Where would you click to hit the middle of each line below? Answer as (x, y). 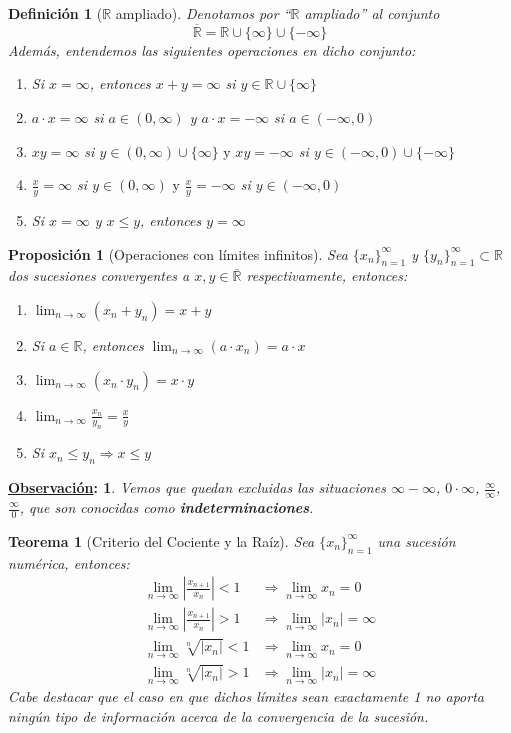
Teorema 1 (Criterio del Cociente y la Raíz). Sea (161, 540)
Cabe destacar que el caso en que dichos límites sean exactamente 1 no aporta (246, 696)
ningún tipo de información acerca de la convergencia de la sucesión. (218, 715)
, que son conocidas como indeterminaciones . (166, 507)
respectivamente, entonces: (327, 275)
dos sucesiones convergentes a (99, 275)
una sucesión (416, 540)
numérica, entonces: (69, 562)
